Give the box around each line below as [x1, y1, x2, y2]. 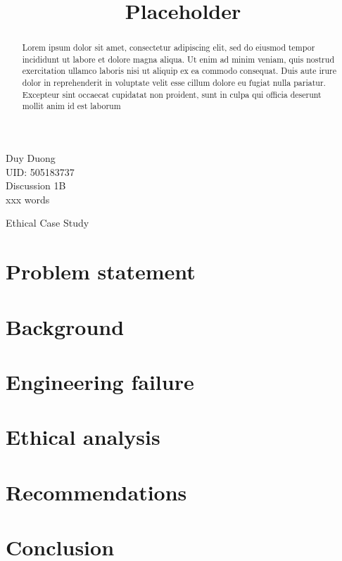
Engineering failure [6, 367, 194, 396]
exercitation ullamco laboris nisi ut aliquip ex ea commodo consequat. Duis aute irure [22, 65, 336, 77]
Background [6, 312, 125, 341]
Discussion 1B [6, 178, 66, 193]
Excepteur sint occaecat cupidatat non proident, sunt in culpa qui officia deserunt [22, 88, 322, 100]
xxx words [6, 191, 50, 206]
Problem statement [6, 257, 196, 286]
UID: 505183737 [6, 164, 75, 179]
